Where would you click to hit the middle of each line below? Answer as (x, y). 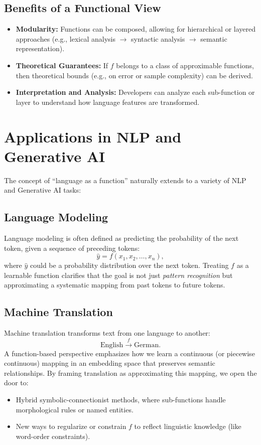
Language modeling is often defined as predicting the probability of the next (121, 238)
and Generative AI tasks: (43, 190)
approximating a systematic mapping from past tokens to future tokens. (115, 285)
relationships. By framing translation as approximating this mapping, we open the (130, 373)
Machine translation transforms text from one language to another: (107, 333)
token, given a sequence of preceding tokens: (72, 248)
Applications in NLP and (93, 136)
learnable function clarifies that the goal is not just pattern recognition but (118, 275)
